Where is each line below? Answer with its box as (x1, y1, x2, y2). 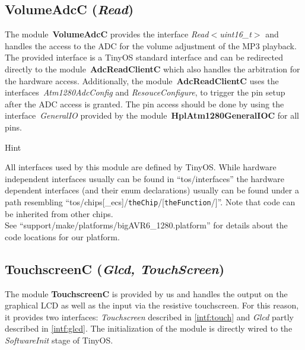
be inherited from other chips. (5, 207, 113, 219)
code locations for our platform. (5, 230, 120, 243)
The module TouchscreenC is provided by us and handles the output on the (5, 287, 288, 300)
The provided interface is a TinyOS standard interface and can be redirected (5, 51, 284, 63)
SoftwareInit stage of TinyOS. (5, 333, 113, 346)
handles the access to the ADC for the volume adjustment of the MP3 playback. (5, 39, 297, 52)
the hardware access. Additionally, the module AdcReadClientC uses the (5, 74, 279, 87)
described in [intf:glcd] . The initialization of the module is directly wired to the (5, 322, 293, 335)
